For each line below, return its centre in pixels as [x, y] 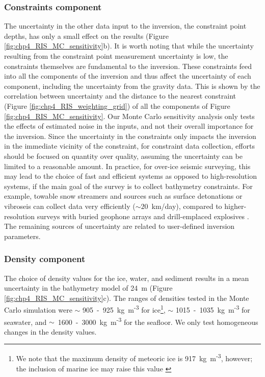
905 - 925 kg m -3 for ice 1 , [124, 309]
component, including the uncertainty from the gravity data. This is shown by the [132, 86]
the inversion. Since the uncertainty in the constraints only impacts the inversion [130, 136]
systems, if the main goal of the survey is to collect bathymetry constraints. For [128, 186]
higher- [235, 206]
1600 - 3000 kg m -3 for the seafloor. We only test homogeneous [158, 321]
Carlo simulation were [38, 309]
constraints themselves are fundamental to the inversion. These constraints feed [128, 66]
